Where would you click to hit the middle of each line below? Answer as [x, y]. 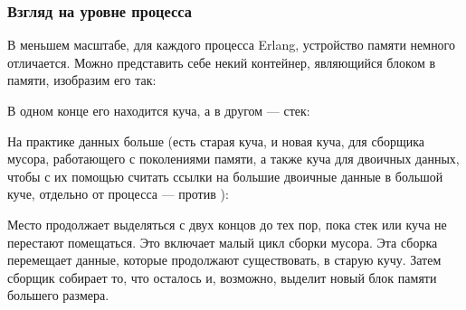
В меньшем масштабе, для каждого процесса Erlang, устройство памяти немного [232, 45]
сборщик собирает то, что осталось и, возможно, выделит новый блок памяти [222, 277]
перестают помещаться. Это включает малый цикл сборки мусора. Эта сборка [223, 242]
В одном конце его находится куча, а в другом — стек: [159, 110]
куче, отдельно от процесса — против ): [118, 194]
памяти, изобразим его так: [82, 80]
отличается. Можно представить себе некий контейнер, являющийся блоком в [222, 62]
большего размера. [58, 295]
